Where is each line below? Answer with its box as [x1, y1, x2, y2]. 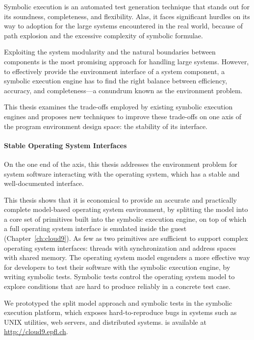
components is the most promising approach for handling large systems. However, [4, 56, 249, 66]
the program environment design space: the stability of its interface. [4, 121, 208, 131]
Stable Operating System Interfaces [4, 140, 127, 150]
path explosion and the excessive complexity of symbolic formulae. [4, 30, 203, 40]
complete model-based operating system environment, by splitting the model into [4, 204, 248, 214]
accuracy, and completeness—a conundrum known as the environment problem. [4, 85, 243, 95]
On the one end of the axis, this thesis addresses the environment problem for [4, 158, 237, 169]
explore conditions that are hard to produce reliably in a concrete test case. [4, 281, 231, 291]
